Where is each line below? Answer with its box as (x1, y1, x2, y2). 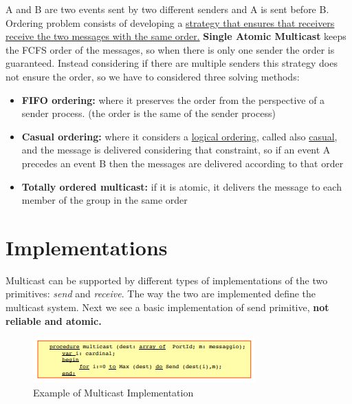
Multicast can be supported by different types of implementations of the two (5, 273, 328, 287)
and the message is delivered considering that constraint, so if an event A (21, 142, 331, 157)
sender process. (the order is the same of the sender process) (21, 106, 276, 120)
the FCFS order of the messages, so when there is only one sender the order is (5, 42, 335, 56)
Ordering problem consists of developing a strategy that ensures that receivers (5, 15, 335, 30)
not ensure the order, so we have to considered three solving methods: (5, 69, 300, 83)
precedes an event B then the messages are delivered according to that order (21, 156, 344, 170)
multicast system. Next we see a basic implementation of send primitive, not (5, 300, 329, 315)
